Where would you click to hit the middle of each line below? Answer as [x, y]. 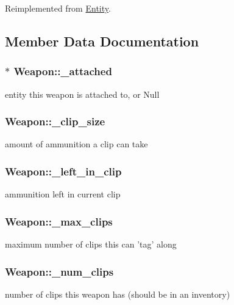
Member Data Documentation [102, 41]
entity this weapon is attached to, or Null [82, 94]
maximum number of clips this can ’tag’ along [91, 244]
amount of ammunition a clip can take [76, 144]
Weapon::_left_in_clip [63, 171]
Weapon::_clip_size [55, 121]
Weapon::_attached [63, 71]
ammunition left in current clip [63, 194]
